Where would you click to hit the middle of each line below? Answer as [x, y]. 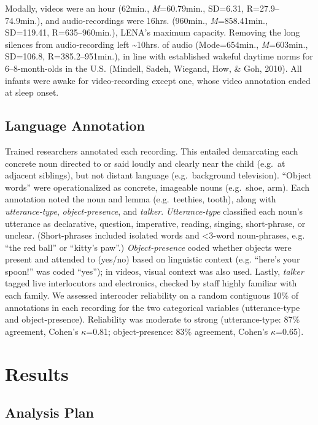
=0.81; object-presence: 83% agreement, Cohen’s [177, 331]
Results [37, 373]
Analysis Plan [50, 412]
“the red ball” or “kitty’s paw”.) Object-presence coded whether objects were [148, 247]
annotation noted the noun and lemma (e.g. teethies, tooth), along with [141, 199]
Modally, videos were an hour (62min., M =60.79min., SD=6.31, [125, 8]
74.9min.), [24, 20]
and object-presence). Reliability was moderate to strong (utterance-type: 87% [153, 319]
